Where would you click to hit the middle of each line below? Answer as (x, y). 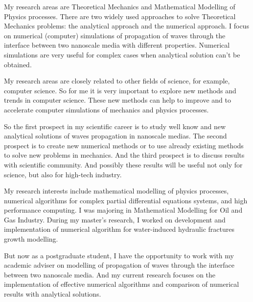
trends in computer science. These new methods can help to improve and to (117, 100)
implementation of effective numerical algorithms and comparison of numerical (122, 284)
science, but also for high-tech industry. (63, 174)
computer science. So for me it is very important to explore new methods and (120, 90)
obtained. (18, 64)
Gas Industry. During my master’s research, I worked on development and (115, 219)
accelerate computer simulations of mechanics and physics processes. (106, 109)
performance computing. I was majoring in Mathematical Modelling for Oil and (123, 210)
